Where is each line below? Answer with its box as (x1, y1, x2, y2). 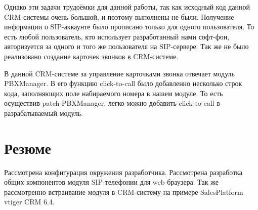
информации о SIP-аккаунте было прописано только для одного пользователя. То (4, 21, 254, 32)
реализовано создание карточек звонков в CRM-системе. (4, 51, 179, 61)
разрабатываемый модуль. (4, 107, 83, 118)
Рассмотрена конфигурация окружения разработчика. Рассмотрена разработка (4, 166, 243, 177)
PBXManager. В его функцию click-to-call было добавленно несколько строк (4, 78, 242, 89)
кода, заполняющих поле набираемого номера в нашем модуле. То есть (4, 88, 223, 98)
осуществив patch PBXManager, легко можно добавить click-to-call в (4, 98, 220, 108)
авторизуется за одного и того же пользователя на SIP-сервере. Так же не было (4, 41, 249, 52)
